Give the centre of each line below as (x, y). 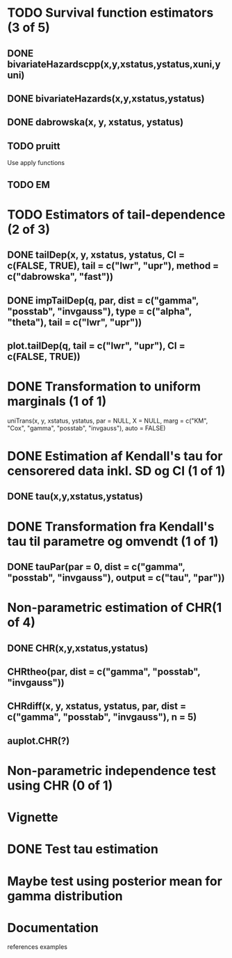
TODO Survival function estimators (110, 13)
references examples (38, 947)
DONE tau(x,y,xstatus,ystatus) (75, 497)
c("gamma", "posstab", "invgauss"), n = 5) (102, 717)
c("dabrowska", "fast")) (60, 277)
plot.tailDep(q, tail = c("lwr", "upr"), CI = (96, 346)
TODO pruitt (34, 146)
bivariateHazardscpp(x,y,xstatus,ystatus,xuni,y (114, 64)
